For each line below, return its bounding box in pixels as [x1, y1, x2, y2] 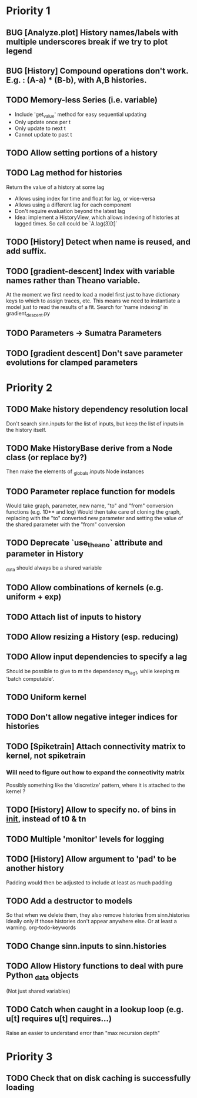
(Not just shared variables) [6, 987, 71, 994]
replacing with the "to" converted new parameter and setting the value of [6, 514, 183, 521]
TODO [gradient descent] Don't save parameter [6, 348, 183, 358]
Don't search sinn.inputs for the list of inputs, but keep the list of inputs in [6, 420, 184, 427]
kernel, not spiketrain [6, 750, 86, 760]
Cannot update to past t [14, 131, 72, 138]
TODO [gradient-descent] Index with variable [6, 266, 175, 276]
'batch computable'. [6, 675, 55, 682]
